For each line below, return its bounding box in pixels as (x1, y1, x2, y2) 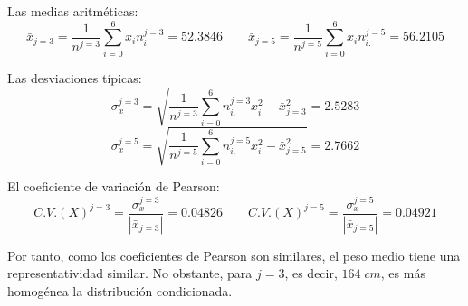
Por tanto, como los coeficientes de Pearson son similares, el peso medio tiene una (7, 246, 461, 264)
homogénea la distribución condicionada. (7, 281, 233, 300)
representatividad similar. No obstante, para (7, 264, 253, 283)
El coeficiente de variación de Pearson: (7, 177, 220, 196)
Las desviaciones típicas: (7, 68, 142, 87)
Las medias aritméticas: (7, 2, 138, 20)
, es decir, (284, 264, 338, 283)
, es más (380, 264, 425, 283)
